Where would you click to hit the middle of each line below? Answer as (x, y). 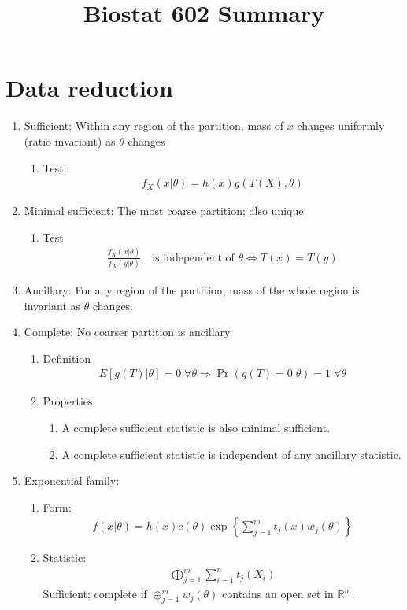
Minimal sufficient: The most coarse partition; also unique (164, 211)
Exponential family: (72, 481)
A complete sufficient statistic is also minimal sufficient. (196, 427)
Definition (67, 358)
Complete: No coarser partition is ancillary (127, 332)
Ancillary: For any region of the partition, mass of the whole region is (192, 289)
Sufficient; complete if (95, 594)
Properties (68, 401)
